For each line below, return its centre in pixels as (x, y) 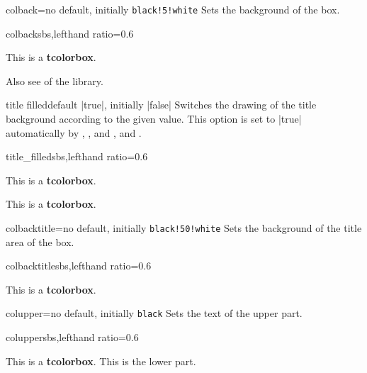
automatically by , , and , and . (74, 132)
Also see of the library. (55, 80)
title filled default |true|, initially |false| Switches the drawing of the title (161, 105)
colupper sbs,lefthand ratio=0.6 (72, 337)
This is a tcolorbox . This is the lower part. (101, 361)
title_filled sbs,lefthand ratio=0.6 (77, 156)
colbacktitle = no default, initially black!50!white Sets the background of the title (184, 228)
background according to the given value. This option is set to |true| (154, 119)
